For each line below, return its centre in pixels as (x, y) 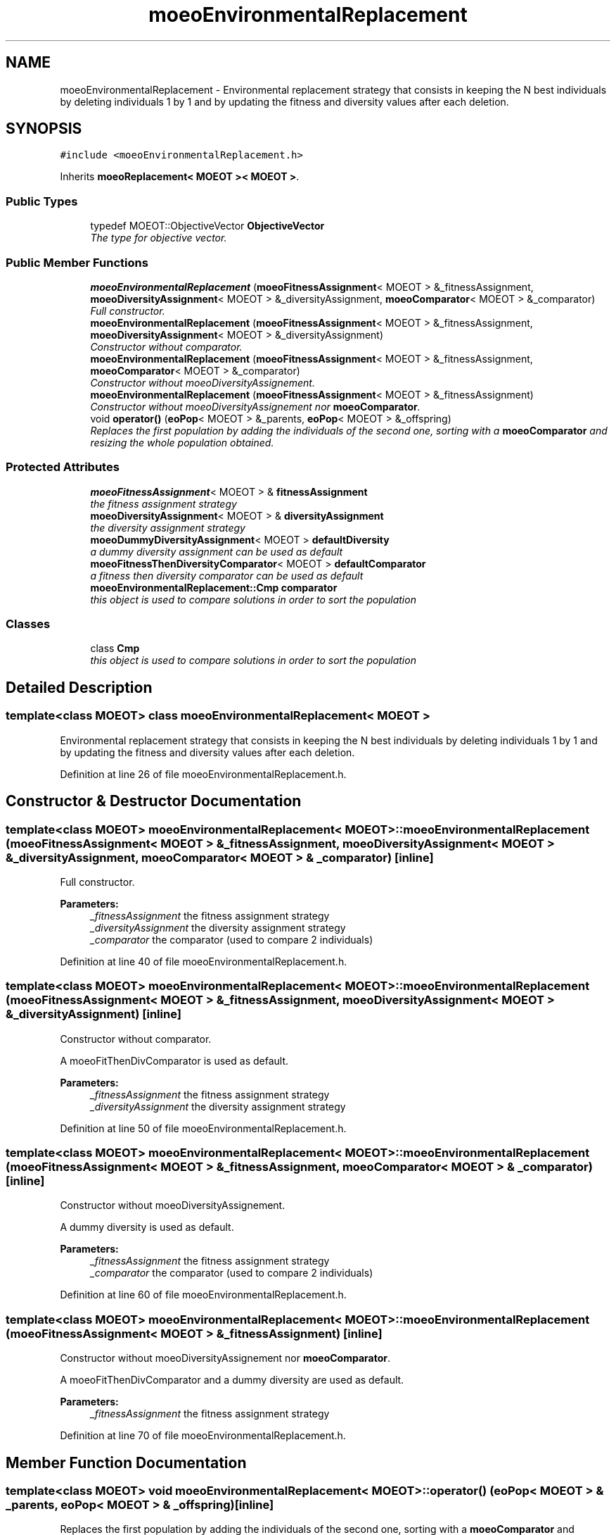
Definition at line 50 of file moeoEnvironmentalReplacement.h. (203, 1128)
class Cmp (115, 649)
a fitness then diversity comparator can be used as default (227, 575)
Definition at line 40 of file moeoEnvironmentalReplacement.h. (204, 961)
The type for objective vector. (159, 238)
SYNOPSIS (44, 129)
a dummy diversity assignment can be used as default (217, 551)
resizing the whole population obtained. (182, 442)
